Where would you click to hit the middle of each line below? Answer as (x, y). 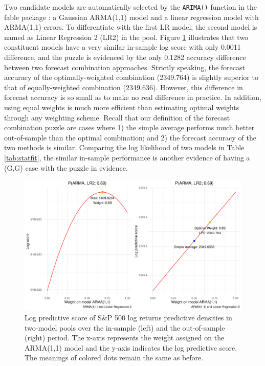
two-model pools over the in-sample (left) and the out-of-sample (125, 327)
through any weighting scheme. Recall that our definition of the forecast (117, 117)
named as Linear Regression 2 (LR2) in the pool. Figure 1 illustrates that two (126, 37)
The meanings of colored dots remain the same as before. (114, 358)
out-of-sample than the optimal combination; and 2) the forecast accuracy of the (130, 137)
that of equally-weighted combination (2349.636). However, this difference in (124, 87)
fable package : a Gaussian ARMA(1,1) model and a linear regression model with (131, 17)
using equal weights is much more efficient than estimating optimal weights (122, 107)
